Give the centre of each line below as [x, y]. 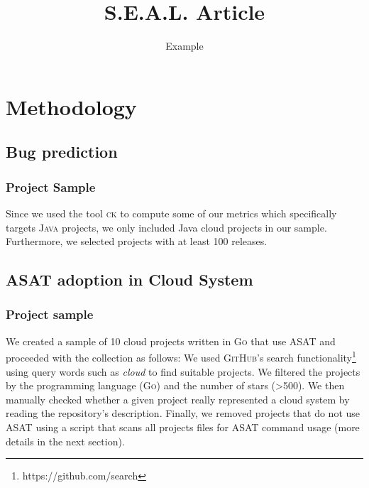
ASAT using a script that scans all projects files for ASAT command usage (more [183, 427]
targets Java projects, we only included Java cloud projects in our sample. [166, 227]
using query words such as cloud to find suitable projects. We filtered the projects [183, 371]
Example [184, 46]
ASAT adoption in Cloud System [130, 280]
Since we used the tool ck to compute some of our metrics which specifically [171, 213]
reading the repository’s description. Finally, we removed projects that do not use [183, 413]
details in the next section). [65, 441]
